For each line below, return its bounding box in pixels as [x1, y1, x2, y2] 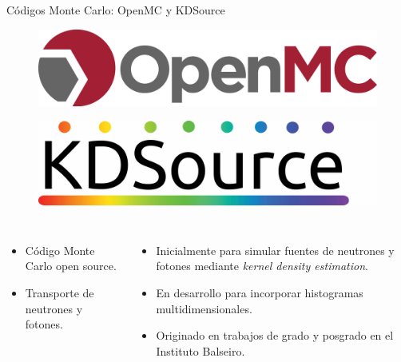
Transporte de [25, 284, 94, 301]
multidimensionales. [156, 300, 252, 316]
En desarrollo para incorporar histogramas [156, 284, 363, 301]
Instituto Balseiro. [156, 342, 245, 359]
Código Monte [25, 241, 95, 258]
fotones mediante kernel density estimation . [156, 257, 368, 274]
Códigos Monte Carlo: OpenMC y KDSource [6, 2, 225, 18]
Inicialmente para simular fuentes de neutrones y [156, 241, 395, 258]
